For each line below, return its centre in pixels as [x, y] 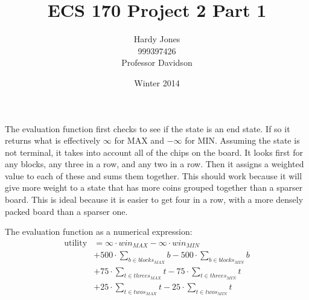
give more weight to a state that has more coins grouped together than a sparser [154, 187]
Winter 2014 [157, 82]
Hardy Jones [157, 39]
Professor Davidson [157, 62]
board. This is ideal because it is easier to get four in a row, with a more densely [154, 199]
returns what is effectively [53, 140]
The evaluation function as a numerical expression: [99, 231]
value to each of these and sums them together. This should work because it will [154, 175]
